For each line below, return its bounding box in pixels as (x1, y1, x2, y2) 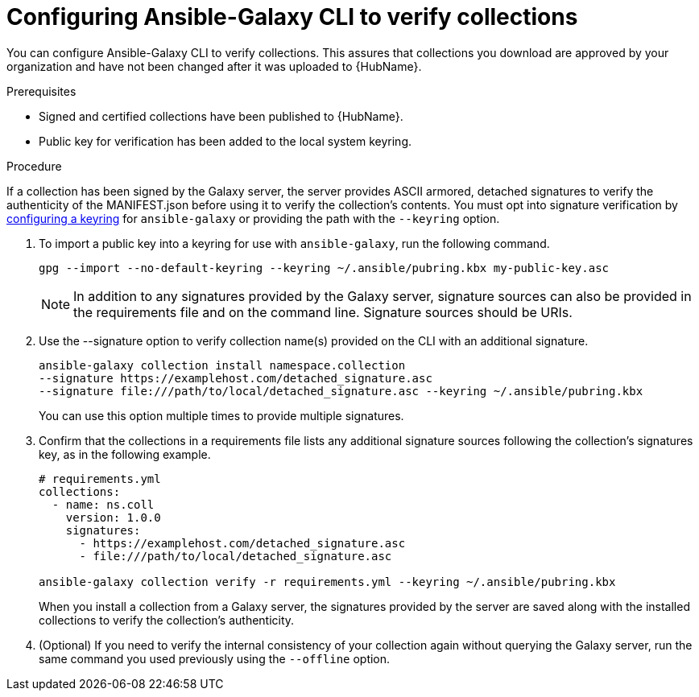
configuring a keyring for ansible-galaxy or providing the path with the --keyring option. (6, 211, 500, 225)
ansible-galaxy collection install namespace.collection (39, 358, 406, 372)
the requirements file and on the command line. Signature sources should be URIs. (73, 303, 573, 320)
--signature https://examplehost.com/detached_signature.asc (39, 371, 432, 385)
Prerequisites (6, 84, 77, 98)
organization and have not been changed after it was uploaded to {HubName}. (6, 59, 422, 73)
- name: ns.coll (52, 497, 155, 511)
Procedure (6, 159, 62, 173)
